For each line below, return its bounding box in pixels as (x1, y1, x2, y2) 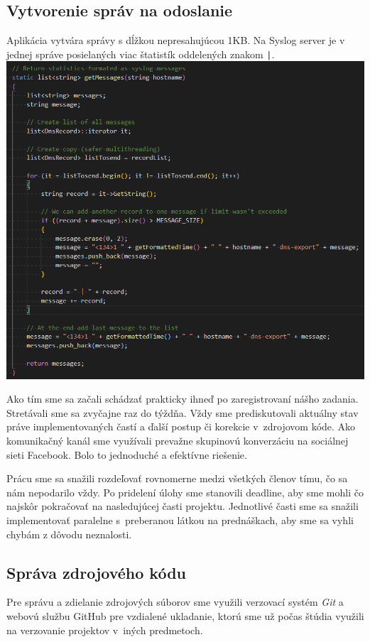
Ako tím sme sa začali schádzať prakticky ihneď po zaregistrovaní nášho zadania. (6, 391, 359, 406)
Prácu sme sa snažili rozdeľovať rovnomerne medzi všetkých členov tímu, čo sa (6, 471, 348, 486)
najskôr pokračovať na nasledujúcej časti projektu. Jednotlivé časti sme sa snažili (6, 499, 359, 513)
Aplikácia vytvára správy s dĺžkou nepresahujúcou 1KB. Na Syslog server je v (6, 33, 345, 48)
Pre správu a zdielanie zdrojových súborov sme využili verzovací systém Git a (6, 594, 344, 609)
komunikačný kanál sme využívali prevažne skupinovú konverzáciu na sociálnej (6, 433, 349, 448)
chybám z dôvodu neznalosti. (6, 526, 132, 541)
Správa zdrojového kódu (6, 561, 187, 583)
